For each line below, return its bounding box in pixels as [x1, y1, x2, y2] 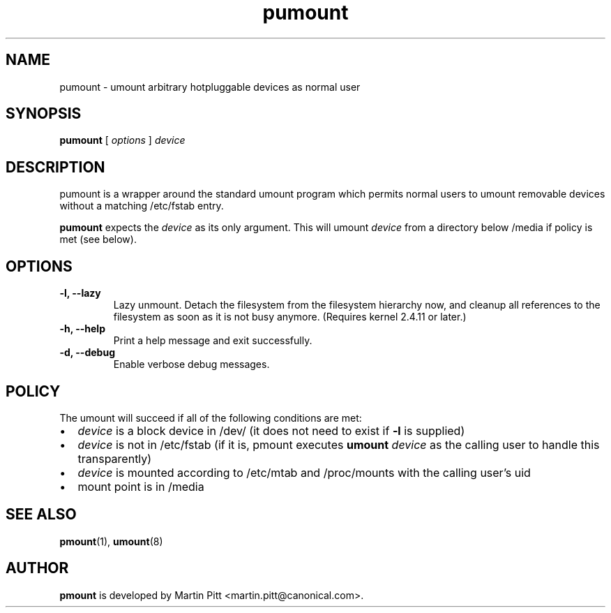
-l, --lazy [59, 287, 101, 300]
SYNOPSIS [6, 105, 82, 123]
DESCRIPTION [6, 158, 105, 176]
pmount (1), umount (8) [59, 535, 163, 547]
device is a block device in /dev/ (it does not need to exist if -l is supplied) [77, 423, 465, 438]
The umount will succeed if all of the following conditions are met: [59, 411, 362, 424]
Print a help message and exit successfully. [113, 334, 312, 347]
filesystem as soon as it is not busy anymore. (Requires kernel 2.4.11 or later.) [113, 311, 467, 323]
